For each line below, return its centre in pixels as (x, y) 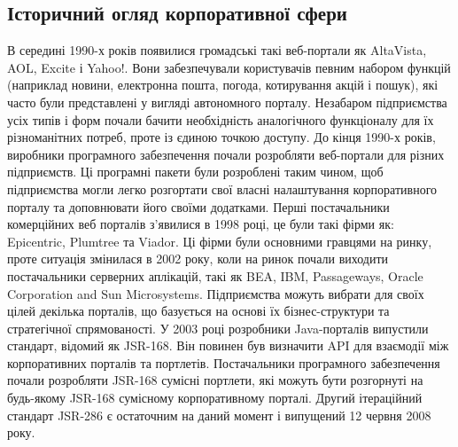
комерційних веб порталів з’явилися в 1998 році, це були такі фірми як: (201, 224)
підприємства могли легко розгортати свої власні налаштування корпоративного (222, 188)
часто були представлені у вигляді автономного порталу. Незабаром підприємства (227, 102)
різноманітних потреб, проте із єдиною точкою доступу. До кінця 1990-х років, (221, 137)
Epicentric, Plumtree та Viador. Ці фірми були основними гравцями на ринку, (220, 241)
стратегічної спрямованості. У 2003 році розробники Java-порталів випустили (218, 328)
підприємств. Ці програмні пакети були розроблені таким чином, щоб (195, 172)
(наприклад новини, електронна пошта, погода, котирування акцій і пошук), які (223, 85)
